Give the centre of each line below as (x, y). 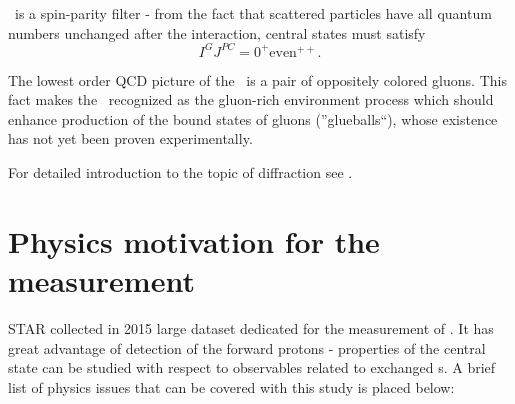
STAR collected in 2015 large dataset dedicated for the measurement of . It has (251, 327)
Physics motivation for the (194, 240)
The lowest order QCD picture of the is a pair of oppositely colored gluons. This (257, 79)
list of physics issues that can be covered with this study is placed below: (231, 386)
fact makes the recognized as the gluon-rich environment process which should (251, 99)
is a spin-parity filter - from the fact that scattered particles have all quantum (253, 13)
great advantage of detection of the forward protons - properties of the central (247, 347)
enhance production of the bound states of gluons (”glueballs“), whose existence (253, 118)
